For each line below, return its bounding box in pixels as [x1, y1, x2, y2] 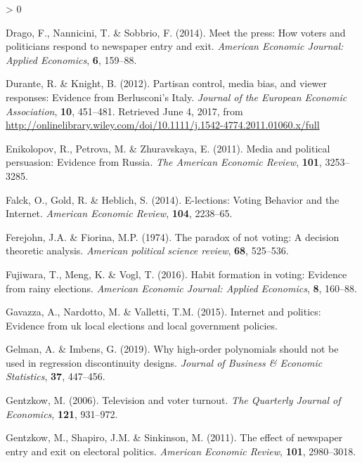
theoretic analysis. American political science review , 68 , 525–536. [6, 243, 289, 258]
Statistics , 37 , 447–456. [6, 369, 105, 384]
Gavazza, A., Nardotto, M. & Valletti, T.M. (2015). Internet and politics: [6, 304, 321, 319]
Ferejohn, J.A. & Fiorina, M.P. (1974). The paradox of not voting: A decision [6, 229, 340, 244]
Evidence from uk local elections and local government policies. [6, 318, 278, 332]
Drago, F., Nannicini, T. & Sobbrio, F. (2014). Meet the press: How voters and [6, 25, 346, 39]
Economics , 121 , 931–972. [6, 406, 118, 421]
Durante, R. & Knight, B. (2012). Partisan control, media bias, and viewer [6, 76, 327, 91]
